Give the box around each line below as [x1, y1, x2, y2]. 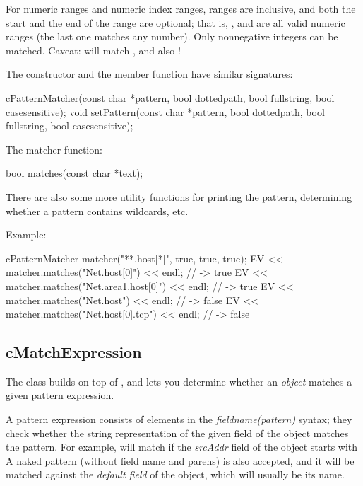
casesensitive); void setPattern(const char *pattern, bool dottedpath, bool [6, 104, 325, 119]
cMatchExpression [6, 341, 142, 363]
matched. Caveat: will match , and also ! [6, 42, 181, 57]
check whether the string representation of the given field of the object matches [6, 425, 349, 440]
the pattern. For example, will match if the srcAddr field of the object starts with [6, 439, 358, 454]
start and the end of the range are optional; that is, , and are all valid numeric [6, 15, 345, 30]
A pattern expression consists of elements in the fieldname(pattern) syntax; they [6, 412, 352, 427]
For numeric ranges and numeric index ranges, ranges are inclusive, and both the [6, 1, 356, 16]
